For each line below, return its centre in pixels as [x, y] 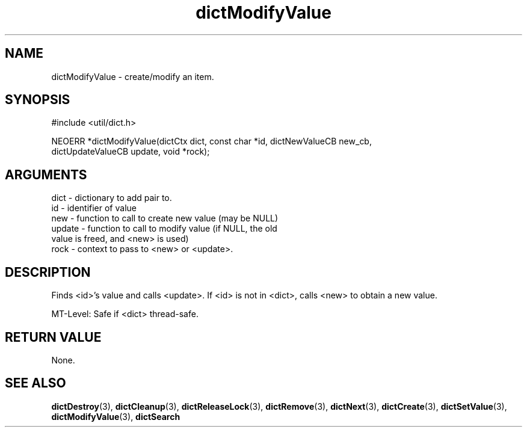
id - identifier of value [94, 208]
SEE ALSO [35, 383]
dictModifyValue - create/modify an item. [133, 76]
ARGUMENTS [46, 174]
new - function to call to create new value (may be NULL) [165, 218]
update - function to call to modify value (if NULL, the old [164, 229]
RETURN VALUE [53, 337]
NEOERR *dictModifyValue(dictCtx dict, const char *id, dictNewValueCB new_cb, [211, 141]
